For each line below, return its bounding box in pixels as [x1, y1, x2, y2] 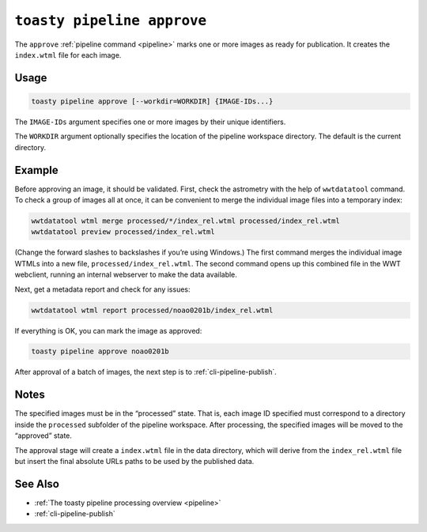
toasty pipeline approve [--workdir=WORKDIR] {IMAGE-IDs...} [31, 96, 274, 106]
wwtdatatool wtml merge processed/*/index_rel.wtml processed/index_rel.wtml [31, 216, 340, 225]
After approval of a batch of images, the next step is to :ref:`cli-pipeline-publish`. [14, 368, 277, 377]
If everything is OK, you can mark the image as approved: [14, 326, 202, 335]
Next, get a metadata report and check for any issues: [14, 285, 191, 294]
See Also [14, 477, 59, 490]
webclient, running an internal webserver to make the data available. [14, 270, 237, 280]
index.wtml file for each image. [14, 50, 122, 59]
